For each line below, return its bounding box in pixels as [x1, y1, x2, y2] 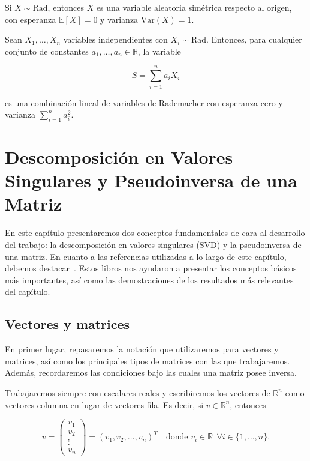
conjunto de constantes [5, 44, 89, 57]
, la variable [137, 44, 181, 57]
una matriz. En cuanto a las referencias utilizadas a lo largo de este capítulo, [5, 250, 287, 262]
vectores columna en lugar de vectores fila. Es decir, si [5, 398, 204, 411]
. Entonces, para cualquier [206, 33, 302, 46]
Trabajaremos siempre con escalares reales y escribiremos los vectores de [5, 386, 270, 399]
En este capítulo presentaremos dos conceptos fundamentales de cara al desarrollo [5, 226, 305, 239]
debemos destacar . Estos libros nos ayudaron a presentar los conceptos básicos [5, 262, 297, 274]
